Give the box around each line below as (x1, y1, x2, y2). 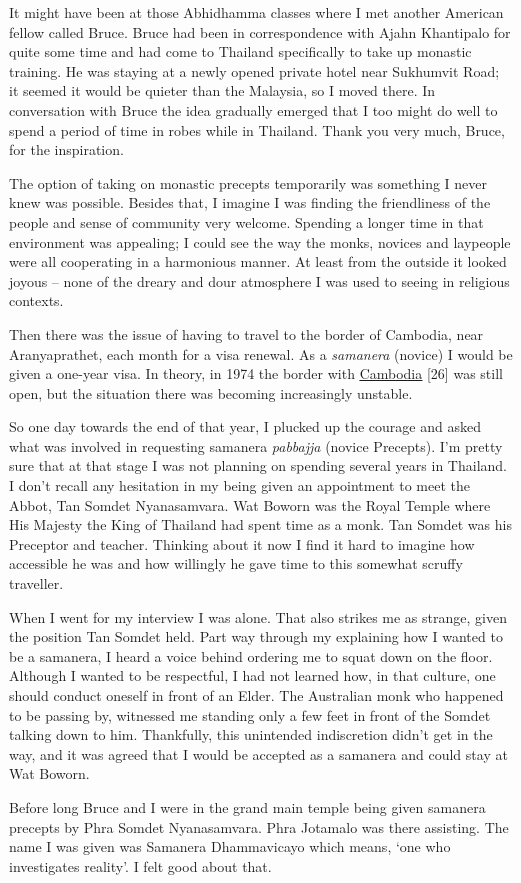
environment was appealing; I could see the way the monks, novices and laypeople (9, 231, 511, 252)
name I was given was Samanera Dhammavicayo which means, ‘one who (9, 836, 451, 857)
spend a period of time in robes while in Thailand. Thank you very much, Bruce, (9, 119, 505, 140)
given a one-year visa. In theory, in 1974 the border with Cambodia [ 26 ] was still (9, 363, 503, 384)
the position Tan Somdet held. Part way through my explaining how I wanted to (9, 626, 503, 647)
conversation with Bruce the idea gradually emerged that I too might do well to (9, 99, 498, 120)
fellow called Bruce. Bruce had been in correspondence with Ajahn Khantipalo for (9, 21, 511, 42)
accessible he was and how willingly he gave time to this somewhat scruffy (9, 553, 463, 574)
